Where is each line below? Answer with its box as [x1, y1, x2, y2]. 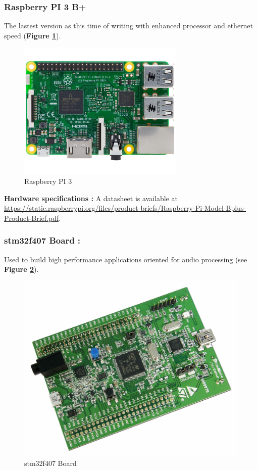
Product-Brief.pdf [4, 212, 59, 223]
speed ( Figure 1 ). [4, 30, 61, 40]
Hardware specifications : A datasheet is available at [4, 193, 178, 203]
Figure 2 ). [4, 264, 39, 274]
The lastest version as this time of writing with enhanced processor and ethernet [4, 20, 253, 31]
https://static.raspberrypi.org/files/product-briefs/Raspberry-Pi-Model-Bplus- [4, 203, 246, 213]
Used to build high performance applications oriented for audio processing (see [4, 254, 247, 264]
